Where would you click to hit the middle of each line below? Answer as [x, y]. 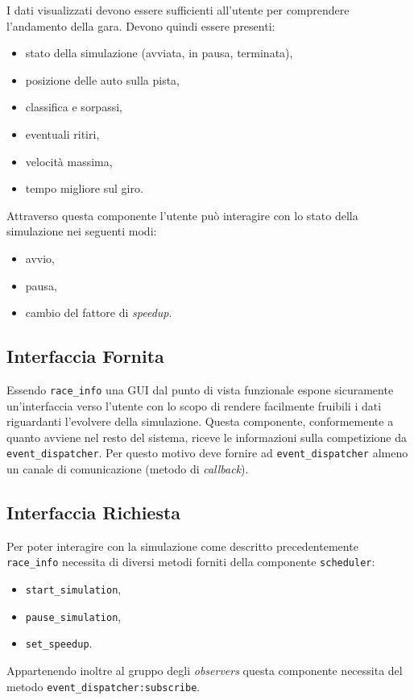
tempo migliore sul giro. [84, 188]
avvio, [40, 258]
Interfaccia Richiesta [94, 512]
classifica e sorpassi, [74, 107]
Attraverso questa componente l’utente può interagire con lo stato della [182, 215]
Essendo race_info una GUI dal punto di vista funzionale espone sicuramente [200, 389]
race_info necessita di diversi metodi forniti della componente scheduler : [191, 562]
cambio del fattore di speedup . [99, 312]
